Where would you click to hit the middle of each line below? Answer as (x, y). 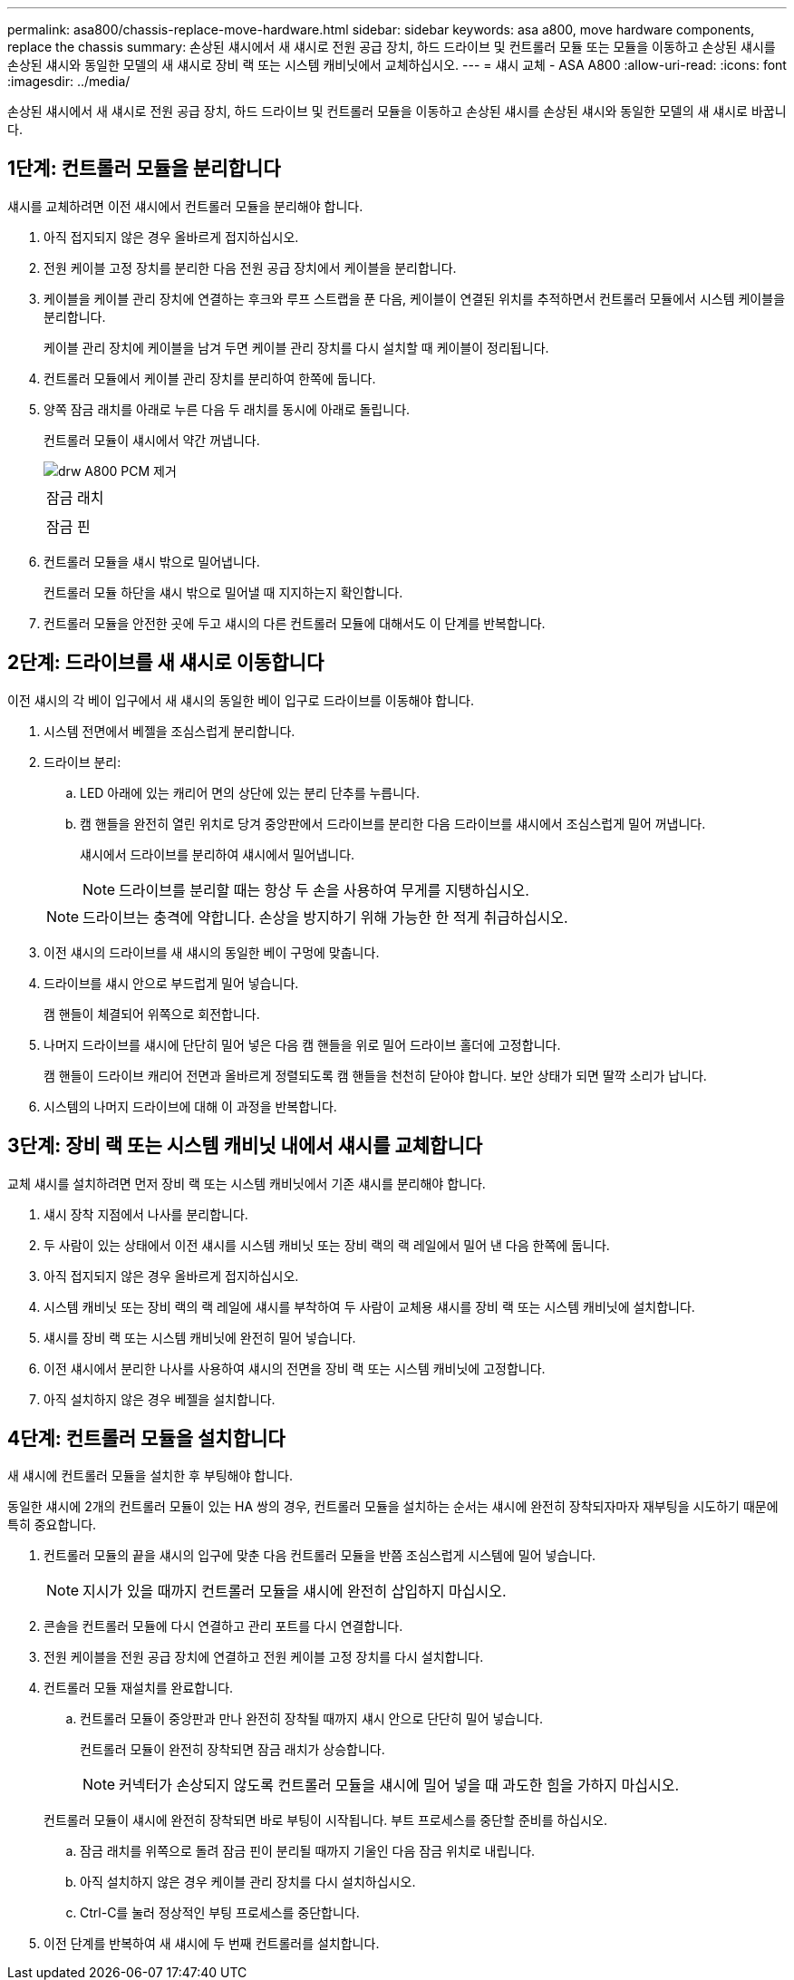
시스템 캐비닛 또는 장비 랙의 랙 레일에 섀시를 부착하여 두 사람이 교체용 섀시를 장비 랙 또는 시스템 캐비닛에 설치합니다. (369, 1306)
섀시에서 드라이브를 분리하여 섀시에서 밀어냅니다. (218, 854)
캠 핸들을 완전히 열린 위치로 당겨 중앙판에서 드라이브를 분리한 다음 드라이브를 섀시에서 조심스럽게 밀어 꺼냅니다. (393, 823)
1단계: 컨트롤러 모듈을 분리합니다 (144, 169)
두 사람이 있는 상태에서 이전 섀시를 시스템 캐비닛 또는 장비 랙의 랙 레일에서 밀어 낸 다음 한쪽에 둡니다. (327, 1245)
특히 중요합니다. (52, 1525)
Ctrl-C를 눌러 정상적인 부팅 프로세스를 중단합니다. (220, 1913)
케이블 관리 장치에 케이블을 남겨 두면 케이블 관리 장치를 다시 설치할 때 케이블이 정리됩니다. (296, 347)
